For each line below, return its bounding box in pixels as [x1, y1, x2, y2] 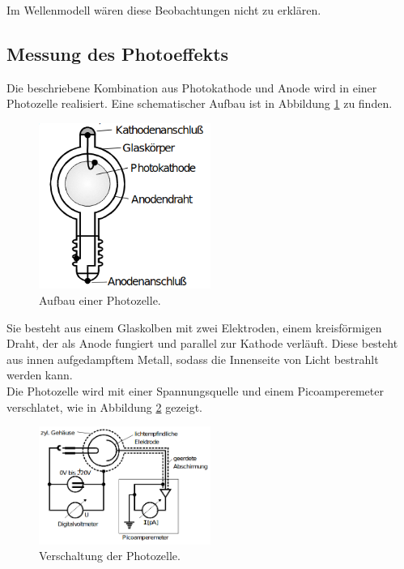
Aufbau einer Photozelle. [39, 291, 161, 308]
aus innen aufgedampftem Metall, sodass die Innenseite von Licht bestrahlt [6, 350, 379, 367]
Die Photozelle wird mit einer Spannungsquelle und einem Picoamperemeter [6, 382, 384, 399]
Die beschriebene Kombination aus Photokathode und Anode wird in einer [6, 79, 377, 96]
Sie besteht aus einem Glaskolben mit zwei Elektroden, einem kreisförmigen [6, 319, 382, 336]
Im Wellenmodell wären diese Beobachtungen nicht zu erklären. [6, 2, 321, 18]
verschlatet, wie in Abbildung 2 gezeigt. [6, 398, 203, 415]
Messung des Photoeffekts [6, 41, 229, 66]
